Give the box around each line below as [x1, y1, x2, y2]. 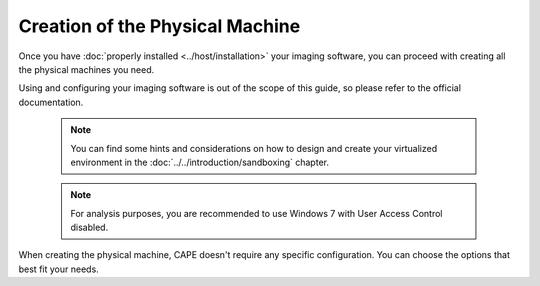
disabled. [70, 221, 109, 234]
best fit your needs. [18, 263, 99, 275]
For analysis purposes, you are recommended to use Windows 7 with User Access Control [70, 207, 443, 219]
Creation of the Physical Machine [18, 15, 301, 37]
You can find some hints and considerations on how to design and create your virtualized [70, 142, 438, 154]
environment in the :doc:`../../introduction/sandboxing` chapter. [70, 156, 330, 168]
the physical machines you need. [18, 63, 155, 75]
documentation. [18, 96, 84, 108]
